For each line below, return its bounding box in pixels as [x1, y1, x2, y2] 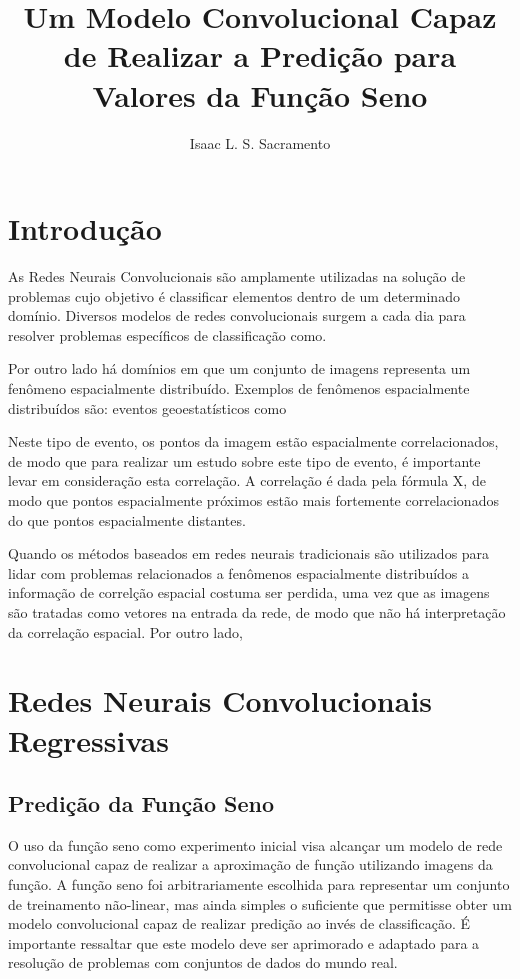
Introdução [8, 208, 162, 249]
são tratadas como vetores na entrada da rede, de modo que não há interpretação [8, 601, 506, 622]
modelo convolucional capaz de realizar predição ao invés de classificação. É [8, 913, 471, 934]
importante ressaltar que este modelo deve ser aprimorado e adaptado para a [8, 932, 480, 953]
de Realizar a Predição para [63, 35, 457, 76]
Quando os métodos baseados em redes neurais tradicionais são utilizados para [8, 543, 490, 564]
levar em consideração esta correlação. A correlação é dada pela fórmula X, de [8, 470, 486, 491]
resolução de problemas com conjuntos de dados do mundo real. [8, 952, 398, 973]
